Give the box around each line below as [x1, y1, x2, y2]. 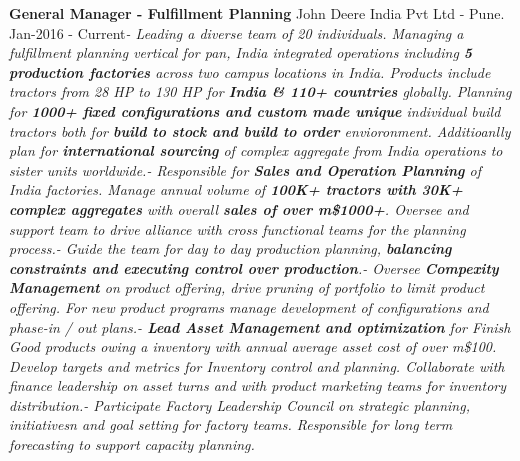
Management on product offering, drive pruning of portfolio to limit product [9, 277, 485, 298]
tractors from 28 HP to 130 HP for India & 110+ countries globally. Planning [9, 81, 512, 102]
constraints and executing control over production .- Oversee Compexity [9, 257, 499, 278]
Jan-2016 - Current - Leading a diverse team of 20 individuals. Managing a [9, 22, 464, 43]
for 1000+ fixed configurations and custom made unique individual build [9, 100, 501, 121]
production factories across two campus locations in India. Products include [9, 61, 491, 82]
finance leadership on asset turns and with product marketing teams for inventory [9, 375, 506, 396]
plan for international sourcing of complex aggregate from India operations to [9, 140, 503, 161]
